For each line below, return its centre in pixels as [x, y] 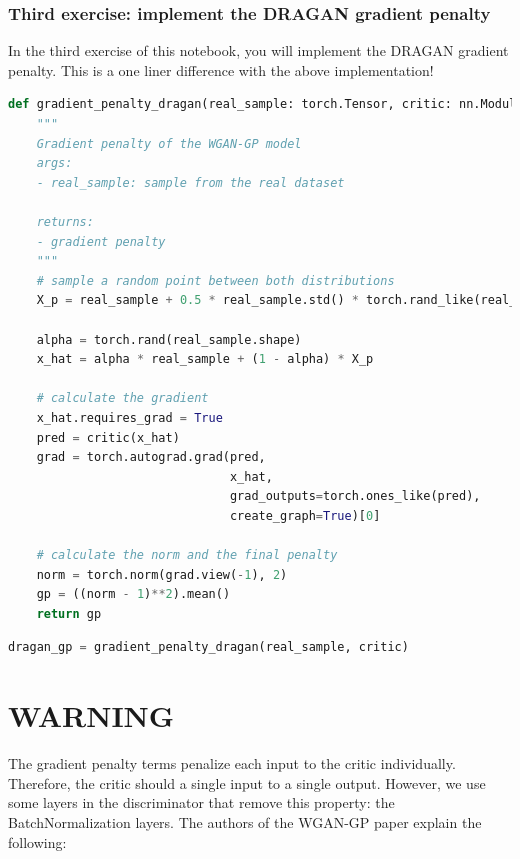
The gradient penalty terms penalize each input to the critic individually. [232, 763]
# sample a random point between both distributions [215, 280]
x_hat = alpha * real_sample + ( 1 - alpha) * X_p [205, 359]
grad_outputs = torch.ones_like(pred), [355, 496]
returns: [65, 221]
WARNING [91, 715]
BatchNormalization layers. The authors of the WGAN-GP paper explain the [245, 821]
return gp [69, 613]
